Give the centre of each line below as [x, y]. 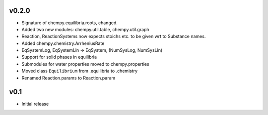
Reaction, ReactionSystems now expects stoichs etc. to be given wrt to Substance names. [114, 37]
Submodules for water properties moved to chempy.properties [85, 64]
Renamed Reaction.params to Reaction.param [68, 78]
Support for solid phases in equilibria [59, 57]
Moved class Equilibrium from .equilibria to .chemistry [80, 71]
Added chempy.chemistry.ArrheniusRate [63, 43]
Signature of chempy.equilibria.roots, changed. [69, 23]
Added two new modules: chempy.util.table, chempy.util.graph [85, 29]
